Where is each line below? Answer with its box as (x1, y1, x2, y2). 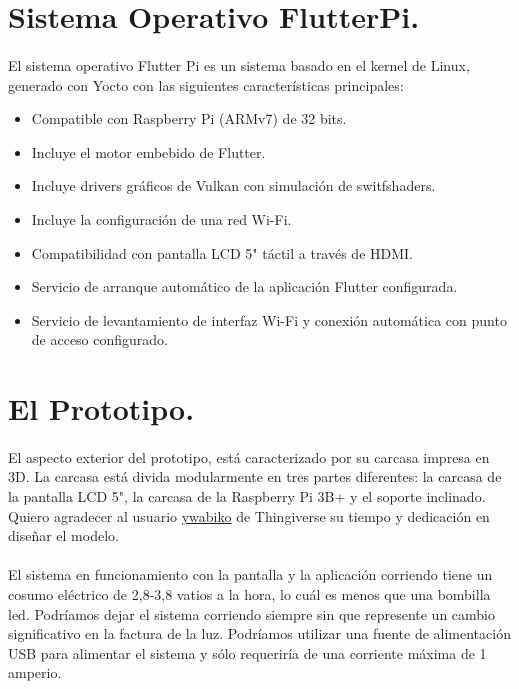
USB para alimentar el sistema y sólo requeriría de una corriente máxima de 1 (8, 642, 487, 663)
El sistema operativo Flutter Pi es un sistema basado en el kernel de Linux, (8, 54, 470, 75)
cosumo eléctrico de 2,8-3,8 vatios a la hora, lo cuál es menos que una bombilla (8, 584, 491, 605)
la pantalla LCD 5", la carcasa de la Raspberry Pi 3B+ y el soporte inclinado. (8, 486, 486, 507)
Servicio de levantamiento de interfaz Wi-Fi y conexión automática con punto (31, 309, 507, 330)
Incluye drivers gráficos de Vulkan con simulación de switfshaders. (31, 175, 436, 196)
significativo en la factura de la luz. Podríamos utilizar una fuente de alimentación (8, 623, 511, 644)
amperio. (8, 662, 62, 683)
